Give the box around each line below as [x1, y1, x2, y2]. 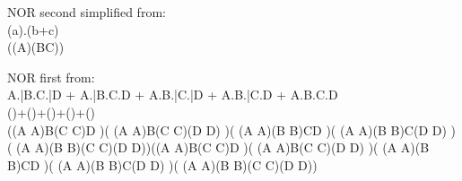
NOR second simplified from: [7, 3, 166, 21]
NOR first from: [7, 67, 95, 86]
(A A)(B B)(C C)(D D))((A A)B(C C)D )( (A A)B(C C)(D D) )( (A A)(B [16, 138, 430, 157]
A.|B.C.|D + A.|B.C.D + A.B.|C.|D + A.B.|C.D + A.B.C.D [7, 85, 338, 104]
